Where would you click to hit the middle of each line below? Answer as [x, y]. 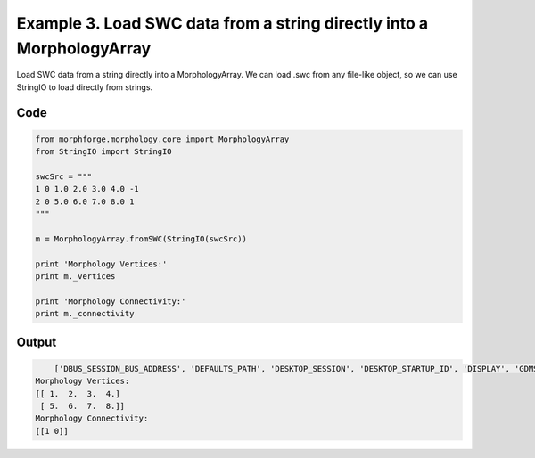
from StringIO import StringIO [104, 152]
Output [37, 342]
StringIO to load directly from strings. [85, 87]
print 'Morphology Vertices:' [101, 264]
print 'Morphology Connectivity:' [111, 301]
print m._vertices [75, 277]
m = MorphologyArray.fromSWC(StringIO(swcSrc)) [141, 239]
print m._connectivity [85, 314]
